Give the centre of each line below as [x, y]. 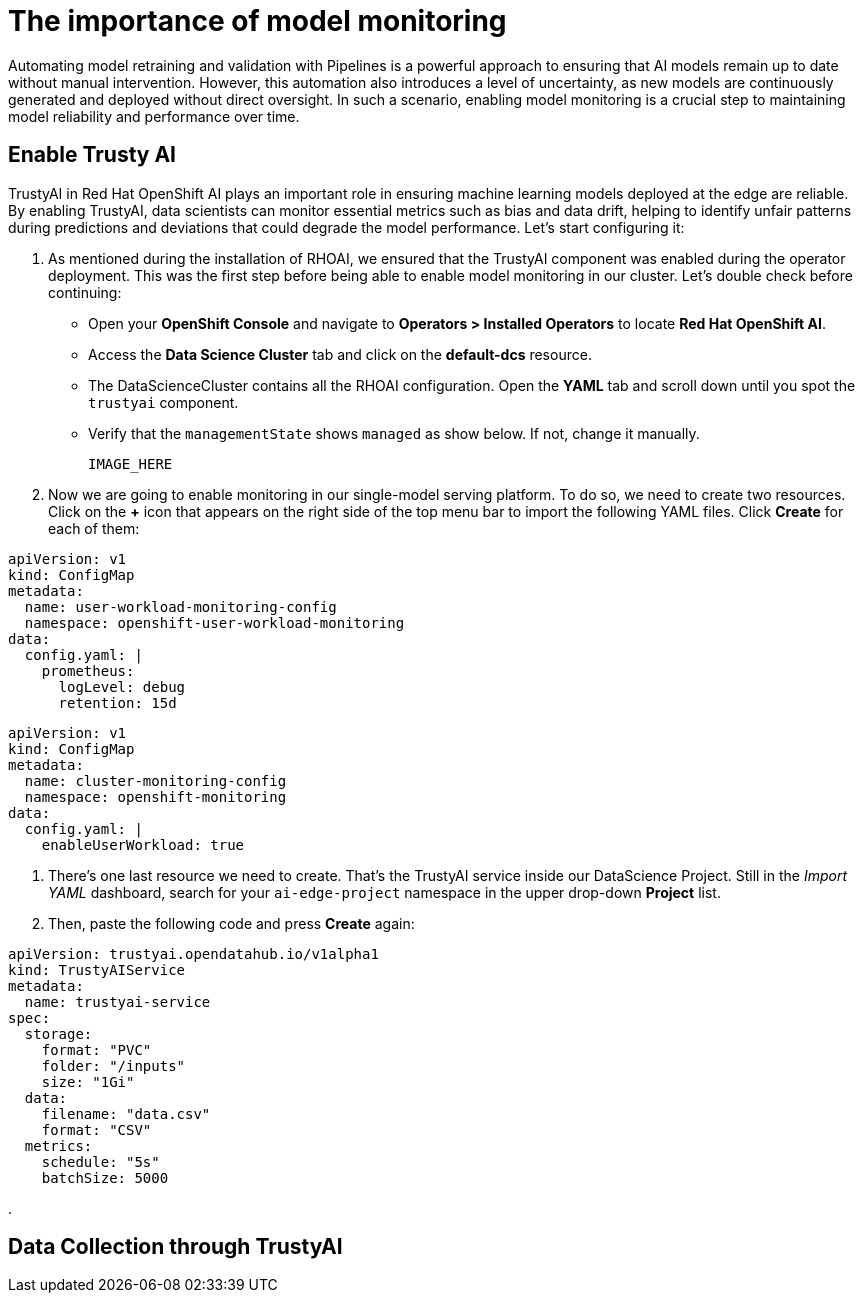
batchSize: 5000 [105, 1177]
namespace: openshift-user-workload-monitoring [214, 622]
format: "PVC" [96, 1049]
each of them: [94, 528]
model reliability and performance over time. [154, 116]
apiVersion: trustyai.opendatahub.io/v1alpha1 [193, 953]
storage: [58, 1033]
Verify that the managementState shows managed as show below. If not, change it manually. [394, 433]
